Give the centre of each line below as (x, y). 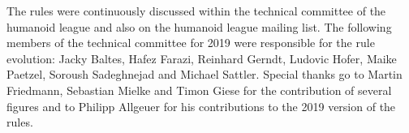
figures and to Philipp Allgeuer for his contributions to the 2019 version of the (201, 106)
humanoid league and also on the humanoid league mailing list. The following (199, 26)
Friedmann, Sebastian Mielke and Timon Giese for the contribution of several (199, 90)
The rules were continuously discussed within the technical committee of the (196, 11)
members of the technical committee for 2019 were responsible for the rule (191, 43)
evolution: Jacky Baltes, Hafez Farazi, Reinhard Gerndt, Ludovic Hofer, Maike (202, 58)
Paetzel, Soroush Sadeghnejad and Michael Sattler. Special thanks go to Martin (204, 74)
